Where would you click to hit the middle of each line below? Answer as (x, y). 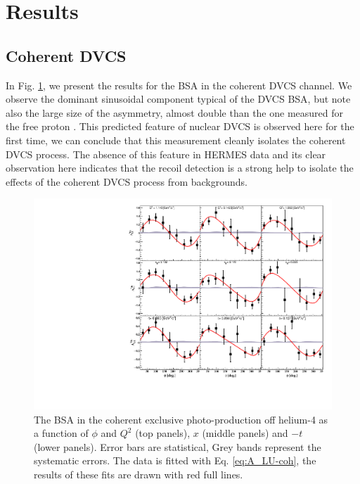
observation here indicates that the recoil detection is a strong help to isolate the (180, 168)
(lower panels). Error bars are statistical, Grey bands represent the (178, 446)
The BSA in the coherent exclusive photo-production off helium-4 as (181, 419)
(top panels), (163, 433)
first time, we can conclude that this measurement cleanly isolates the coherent (176, 140)
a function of (61, 433)
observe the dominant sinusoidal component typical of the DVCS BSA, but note (178, 99)
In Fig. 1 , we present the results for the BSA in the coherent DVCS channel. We (179, 85)
